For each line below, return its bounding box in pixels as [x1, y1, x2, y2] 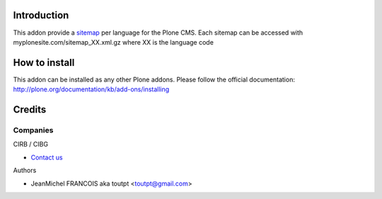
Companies [13, 125, 54, 135]
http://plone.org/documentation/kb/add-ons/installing [13, 85, 170, 93]
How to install [13, 57, 75, 69]
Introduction [13, 9, 69, 21]
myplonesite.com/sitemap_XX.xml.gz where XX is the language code [13, 38, 214, 46]
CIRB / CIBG [13, 140, 49, 149]
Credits [13, 103, 47, 116]
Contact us [30, 153, 63, 161]
